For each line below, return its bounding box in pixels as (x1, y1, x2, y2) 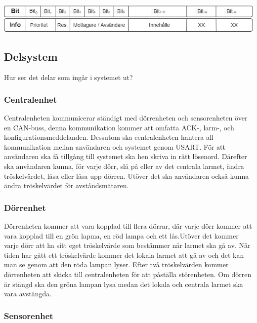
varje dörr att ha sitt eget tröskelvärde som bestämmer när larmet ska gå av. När (4, 240, 251, 250)
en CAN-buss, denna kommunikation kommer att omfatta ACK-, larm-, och (4, 122, 234, 132)
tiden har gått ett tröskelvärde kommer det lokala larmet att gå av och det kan (4, 249, 244, 260)
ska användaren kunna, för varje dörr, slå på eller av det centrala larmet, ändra (4, 161, 244, 171)
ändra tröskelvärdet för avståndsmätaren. (4, 180, 129, 191)
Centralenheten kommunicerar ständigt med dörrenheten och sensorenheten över (4, 112, 248, 122)
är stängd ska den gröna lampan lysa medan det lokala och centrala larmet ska (4, 279, 243, 289)
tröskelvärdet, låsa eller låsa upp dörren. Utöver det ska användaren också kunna (4, 170, 249, 181)
